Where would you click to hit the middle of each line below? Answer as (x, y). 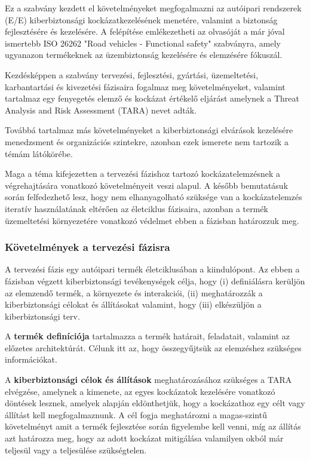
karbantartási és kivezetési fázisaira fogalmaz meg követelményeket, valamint (145, 86)
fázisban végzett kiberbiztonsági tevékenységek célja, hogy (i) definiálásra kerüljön (155, 280)
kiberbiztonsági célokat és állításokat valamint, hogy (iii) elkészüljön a (133, 304)
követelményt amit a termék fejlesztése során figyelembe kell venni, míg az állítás (153, 426)
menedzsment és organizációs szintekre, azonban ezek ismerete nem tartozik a (147, 141)
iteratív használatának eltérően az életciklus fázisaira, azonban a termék (136, 208)
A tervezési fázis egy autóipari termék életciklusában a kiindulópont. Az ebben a (152, 269)
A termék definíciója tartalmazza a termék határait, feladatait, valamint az (147, 336)
